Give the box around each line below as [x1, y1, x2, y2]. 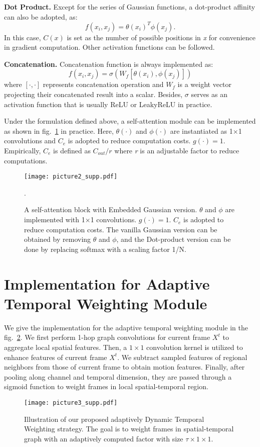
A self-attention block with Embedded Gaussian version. [24, 204, 197, 215]
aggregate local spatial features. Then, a [4, 341, 127, 352]
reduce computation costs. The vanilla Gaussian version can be [24, 224, 217, 234]
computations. [4, 155, 48, 165]
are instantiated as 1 [170, 125, 233, 136]
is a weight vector [177, 79, 232, 90]
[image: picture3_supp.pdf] [24, 399, 118, 406]
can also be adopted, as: [4, 11, 78, 22]
